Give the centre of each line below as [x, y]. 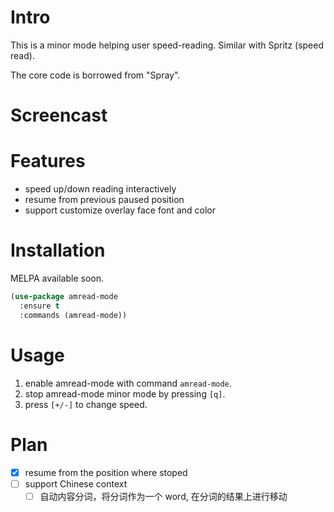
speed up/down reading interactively [100, 189]
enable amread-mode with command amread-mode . [128, 383]
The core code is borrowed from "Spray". [95, 75]
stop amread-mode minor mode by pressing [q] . [125, 393]
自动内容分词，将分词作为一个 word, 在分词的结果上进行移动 [163, 496]
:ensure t [39, 306]
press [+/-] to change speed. [86, 404]
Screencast [59, 115]
